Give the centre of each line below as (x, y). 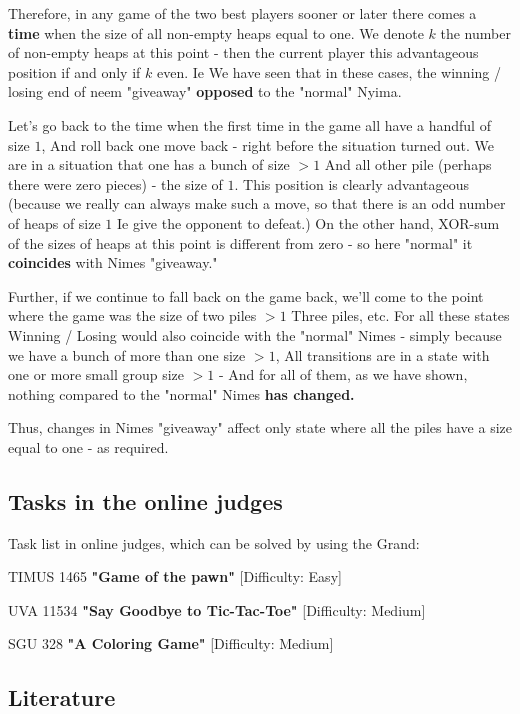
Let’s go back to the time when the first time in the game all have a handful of (249, 124)
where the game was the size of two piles (132, 315)
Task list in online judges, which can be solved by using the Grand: (214, 542)
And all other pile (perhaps (408, 164)
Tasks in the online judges (145, 500)
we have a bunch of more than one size (127, 354)
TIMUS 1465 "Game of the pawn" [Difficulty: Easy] (175, 576)
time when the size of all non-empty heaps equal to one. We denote (216, 32)
